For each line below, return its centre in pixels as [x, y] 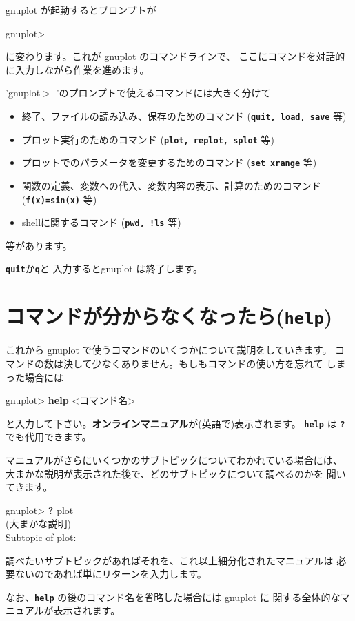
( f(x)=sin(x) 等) [59, 199]
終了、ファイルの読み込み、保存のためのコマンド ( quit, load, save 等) [184, 115]
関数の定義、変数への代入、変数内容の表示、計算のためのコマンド [171, 185]
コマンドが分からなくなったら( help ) [169, 316]
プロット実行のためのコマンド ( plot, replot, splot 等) [148, 139]
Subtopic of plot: [41, 537]
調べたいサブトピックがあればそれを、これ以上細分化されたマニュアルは [170, 560]
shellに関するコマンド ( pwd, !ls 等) [101, 222]
